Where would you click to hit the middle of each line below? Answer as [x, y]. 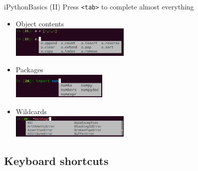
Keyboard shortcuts [56, 160]
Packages [29, 70]
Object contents [40, 23]
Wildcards [31, 111]
